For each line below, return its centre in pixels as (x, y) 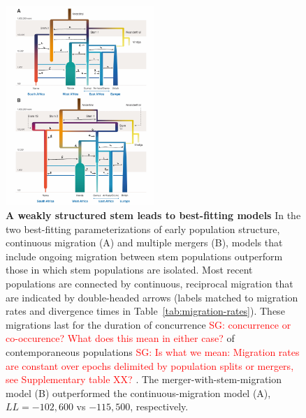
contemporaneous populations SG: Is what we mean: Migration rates (153, 351)
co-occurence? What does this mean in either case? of (120, 338)
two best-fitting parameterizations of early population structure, (143, 229)
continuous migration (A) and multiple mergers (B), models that (144, 242)
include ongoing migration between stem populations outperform (144, 256)
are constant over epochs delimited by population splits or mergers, (150, 365)
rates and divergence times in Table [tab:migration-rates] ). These (145, 311)
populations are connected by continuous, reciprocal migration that (150, 283)
